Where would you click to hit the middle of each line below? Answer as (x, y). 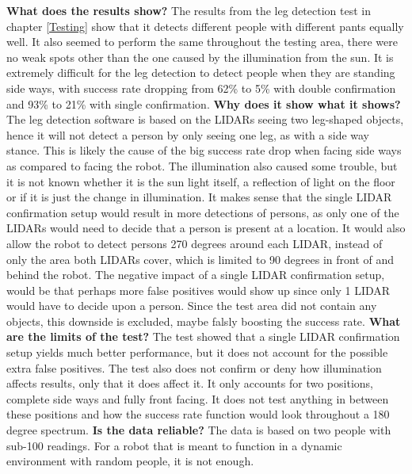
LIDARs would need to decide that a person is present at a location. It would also (206, 228)
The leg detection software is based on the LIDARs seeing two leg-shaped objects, (205, 119)
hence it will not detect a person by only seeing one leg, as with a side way (188, 134)
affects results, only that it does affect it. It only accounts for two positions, (190, 383)
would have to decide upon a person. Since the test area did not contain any (192, 306)
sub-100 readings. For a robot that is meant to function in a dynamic (174, 445)
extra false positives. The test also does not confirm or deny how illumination (194, 367)
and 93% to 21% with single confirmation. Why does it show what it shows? (204, 103)
